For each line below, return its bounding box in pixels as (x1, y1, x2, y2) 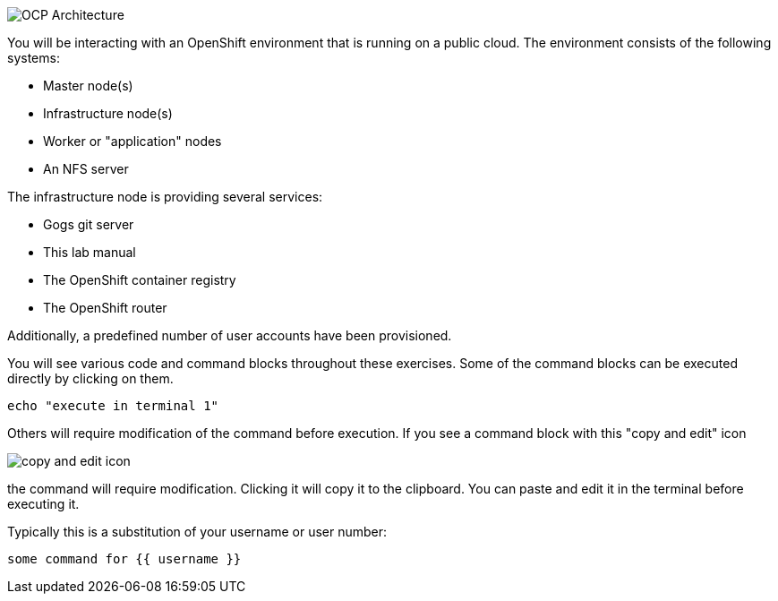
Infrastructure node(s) (43, 106, 173, 121)
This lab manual (43, 245, 136, 260)
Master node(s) (43, 78, 133, 93)
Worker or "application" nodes (43, 133, 222, 149)
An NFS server (43, 161, 129, 176)
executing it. (7, 496, 80, 511)
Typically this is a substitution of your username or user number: (7, 524, 388, 539)
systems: (7, 50, 60, 65)
